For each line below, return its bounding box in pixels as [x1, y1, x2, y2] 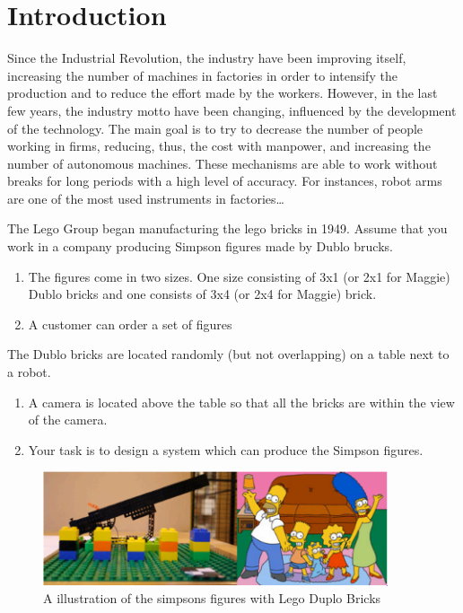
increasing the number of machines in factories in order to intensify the [7, 66, 397, 84]
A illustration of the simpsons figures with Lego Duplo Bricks [43, 589, 381, 608]
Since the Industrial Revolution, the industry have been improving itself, [7, 48, 406, 67]
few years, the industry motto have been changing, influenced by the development [7, 101, 457, 119]
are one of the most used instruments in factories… [7, 188, 284, 207]
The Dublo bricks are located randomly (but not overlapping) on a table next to [7, 345, 450, 363]
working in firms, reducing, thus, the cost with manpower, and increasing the [7, 136, 431, 155]
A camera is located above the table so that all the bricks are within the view [28, 392, 455, 411]
